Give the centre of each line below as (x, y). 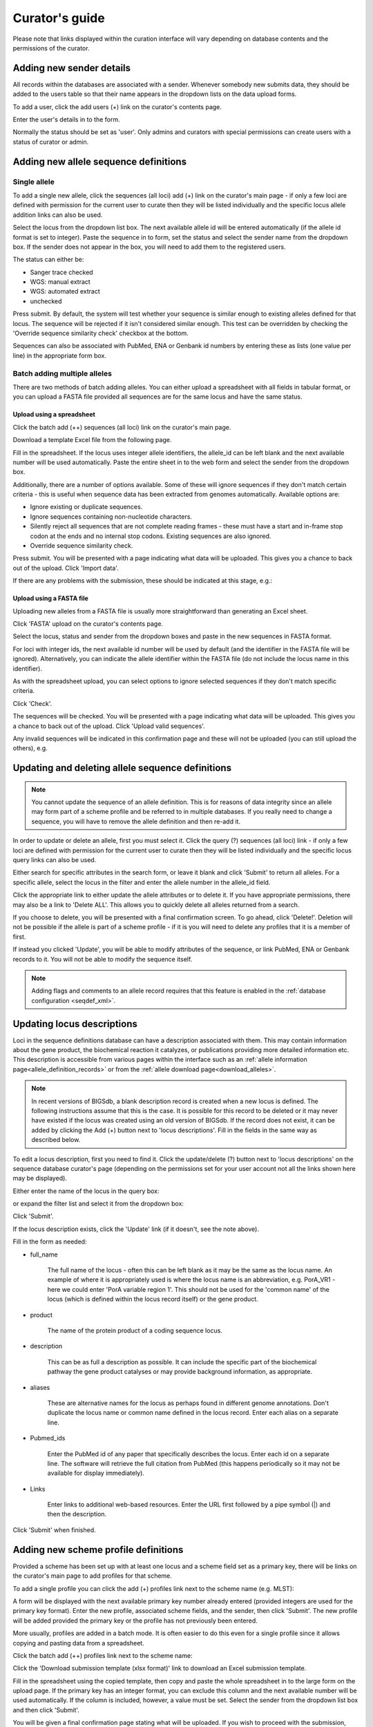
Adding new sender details (72, 68)
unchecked (46, 301)
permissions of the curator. (51, 48)
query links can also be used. (55, 860)
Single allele (34, 182)
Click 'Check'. (32, 703)
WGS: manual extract (60, 282)
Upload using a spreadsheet (54, 414)
